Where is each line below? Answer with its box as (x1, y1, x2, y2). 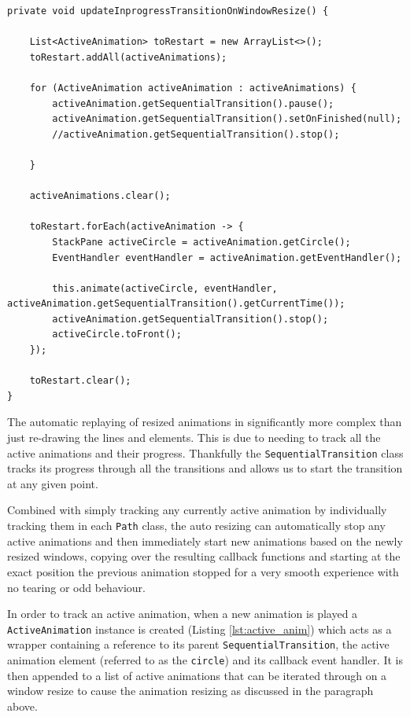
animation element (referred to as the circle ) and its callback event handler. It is (7, 652, 403, 667)
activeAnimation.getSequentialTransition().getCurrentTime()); (7, 298, 345, 310)
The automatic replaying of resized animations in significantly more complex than (7, 414, 402, 430)
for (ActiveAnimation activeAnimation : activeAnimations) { (29, 82, 356, 94)
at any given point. (7, 475, 98, 491)
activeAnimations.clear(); (29, 190, 171, 202)
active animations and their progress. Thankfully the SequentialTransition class (7, 444, 404, 461)
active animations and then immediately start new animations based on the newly (7, 532, 403, 549)
